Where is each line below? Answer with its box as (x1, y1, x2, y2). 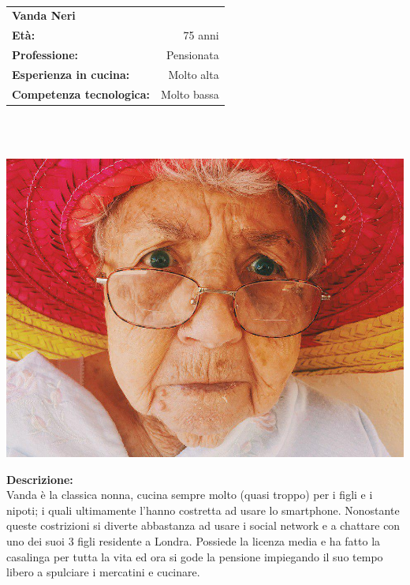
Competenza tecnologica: (12, 85, 151, 102)
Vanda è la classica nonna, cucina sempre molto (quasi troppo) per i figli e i (6, 486, 373, 503)
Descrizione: (6, 471, 73, 487)
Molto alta (168, 66, 219, 82)
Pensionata (166, 47, 219, 63)
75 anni (183, 27, 219, 43)
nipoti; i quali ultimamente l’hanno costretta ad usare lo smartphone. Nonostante (6, 501, 400, 518)
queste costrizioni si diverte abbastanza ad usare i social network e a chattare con (6, 517, 401, 534)
